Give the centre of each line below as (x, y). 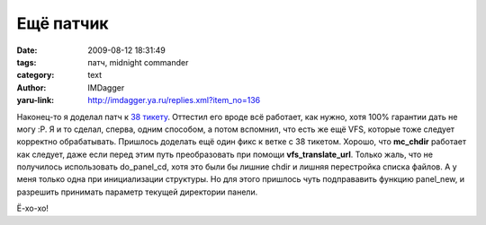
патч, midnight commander (138, 62)
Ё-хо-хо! (33, 208)
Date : (27, 50)
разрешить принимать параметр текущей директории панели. (137, 192)
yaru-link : (35, 100)
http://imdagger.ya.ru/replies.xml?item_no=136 (174, 100)
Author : (31, 87)
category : (36, 75)
